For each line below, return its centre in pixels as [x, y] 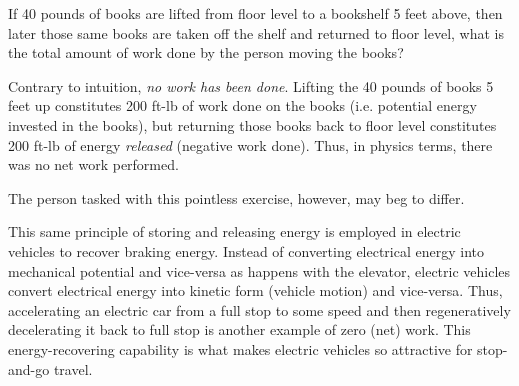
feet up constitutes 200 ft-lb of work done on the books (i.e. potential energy [242, 105]
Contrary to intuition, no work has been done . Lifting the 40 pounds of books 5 [251, 85]
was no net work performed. [93, 164]
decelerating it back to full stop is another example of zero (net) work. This [239, 329]
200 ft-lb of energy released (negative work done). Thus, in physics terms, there [250, 144]
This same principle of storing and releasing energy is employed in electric [234, 231]
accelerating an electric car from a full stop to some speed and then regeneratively [259, 309]
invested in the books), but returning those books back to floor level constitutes [252, 124]
